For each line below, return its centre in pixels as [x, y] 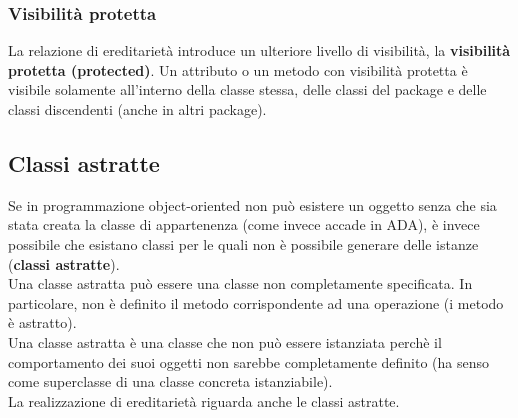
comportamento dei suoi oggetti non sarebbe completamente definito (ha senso [249, 361]
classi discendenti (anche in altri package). [137, 109]
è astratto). [42, 322]
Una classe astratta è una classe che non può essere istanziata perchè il [225, 341]
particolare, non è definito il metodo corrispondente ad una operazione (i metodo [256, 302]
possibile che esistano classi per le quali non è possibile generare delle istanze [243, 243]
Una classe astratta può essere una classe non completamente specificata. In [240, 283]
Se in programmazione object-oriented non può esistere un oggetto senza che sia [252, 204]
